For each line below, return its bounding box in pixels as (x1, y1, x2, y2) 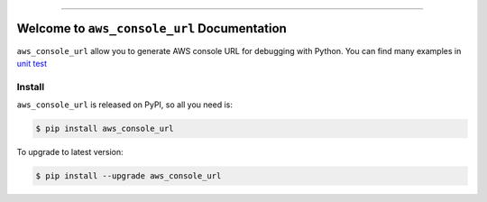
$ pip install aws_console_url (35, 124, 175, 134)
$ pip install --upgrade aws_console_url (35, 171, 222, 180)
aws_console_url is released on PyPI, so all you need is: (16, 99, 234, 110)
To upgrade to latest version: (16, 147, 124, 158)
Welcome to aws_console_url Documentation (16, 21, 288, 36)
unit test (16, 58, 48, 69)
